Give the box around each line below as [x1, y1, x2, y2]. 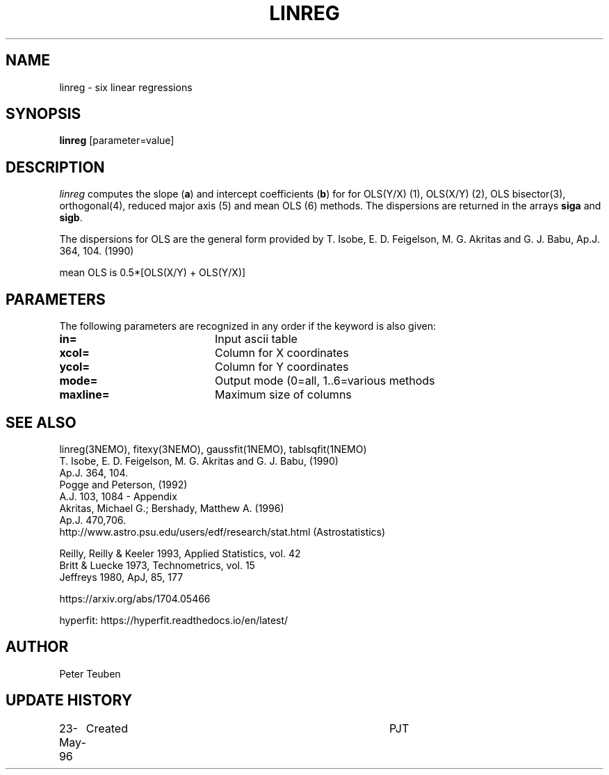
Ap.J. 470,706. [59, 513, 126, 526]
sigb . [59, 211, 83, 224]
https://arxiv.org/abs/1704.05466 [59, 592, 211, 605]
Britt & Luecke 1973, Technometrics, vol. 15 [59, 559, 255, 571]
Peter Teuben [59, 667, 121, 680]
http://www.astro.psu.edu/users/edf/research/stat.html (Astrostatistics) [59, 525, 386, 538]
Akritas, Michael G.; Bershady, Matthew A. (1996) [59, 502, 284, 514]
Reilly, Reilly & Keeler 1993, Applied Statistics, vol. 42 [59, 547, 301, 559]
